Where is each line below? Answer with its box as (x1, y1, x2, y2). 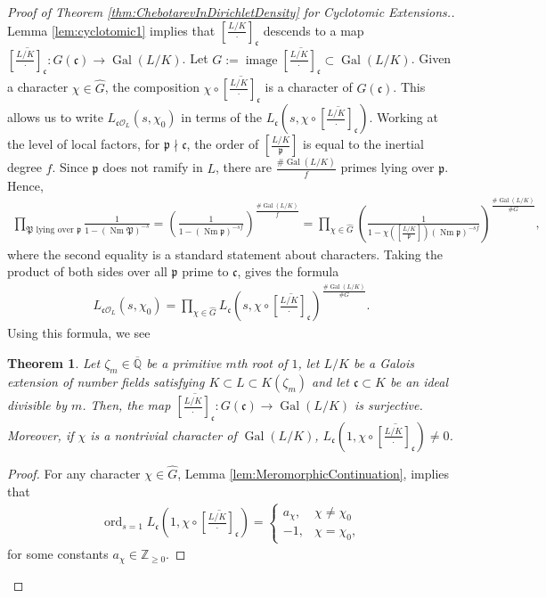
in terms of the (181, 108, 263, 127)
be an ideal (389, 372, 449, 390)
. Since (52, 158, 88, 176)
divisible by (7, 396, 67, 414)
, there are (215, 158, 273, 176)
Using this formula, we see (7, 324, 151, 342)
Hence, (7, 176, 44, 194)
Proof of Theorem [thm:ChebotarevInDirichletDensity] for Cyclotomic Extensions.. (7, 3, 455, 20)
